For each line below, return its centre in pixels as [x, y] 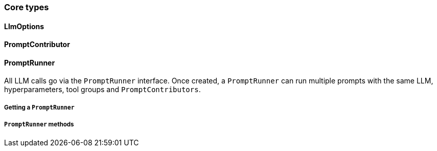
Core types [27, 7]
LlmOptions [24, 26]
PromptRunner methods [39, 125]
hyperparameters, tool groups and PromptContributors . [102, 90]
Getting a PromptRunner [39, 107]
